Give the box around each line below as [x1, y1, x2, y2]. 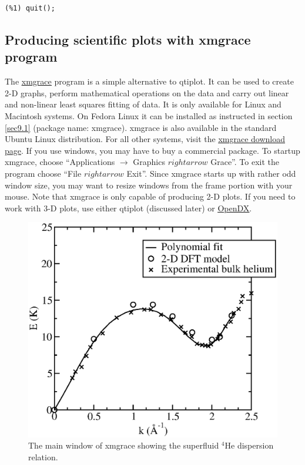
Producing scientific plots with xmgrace [5, 30, 251, 48]
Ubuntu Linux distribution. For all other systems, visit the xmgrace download [5, 133, 285, 145]
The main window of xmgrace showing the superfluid [28, 439, 219, 451]
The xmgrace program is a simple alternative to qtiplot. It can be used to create [5, 75, 294, 87]
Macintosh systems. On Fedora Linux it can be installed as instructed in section [5, 109, 293, 122]
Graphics [133, 156, 165, 168]
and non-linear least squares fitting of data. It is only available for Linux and [5, 98, 281, 110]
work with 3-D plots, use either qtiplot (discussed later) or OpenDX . [5, 201, 252, 214]
